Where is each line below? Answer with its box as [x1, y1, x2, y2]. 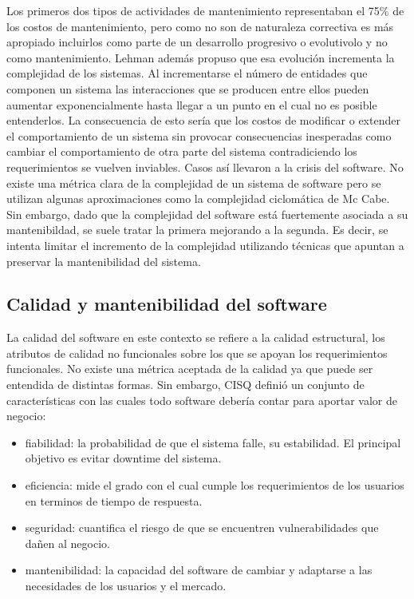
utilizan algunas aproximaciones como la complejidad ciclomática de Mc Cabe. [6, 190, 390, 207]
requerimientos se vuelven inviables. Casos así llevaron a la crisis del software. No [6, 158, 404, 175]
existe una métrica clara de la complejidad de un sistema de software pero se [6, 174, 381, 191]
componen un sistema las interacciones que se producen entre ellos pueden [6, 80, 369, 97]
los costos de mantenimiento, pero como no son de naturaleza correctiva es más [6, 18, 394, 34]
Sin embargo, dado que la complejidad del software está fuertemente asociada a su [6, 205, 408, 222]
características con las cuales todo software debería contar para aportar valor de [6, 391, 397, 408]
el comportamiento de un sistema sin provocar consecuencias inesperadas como [6, 127, 392, 144]
